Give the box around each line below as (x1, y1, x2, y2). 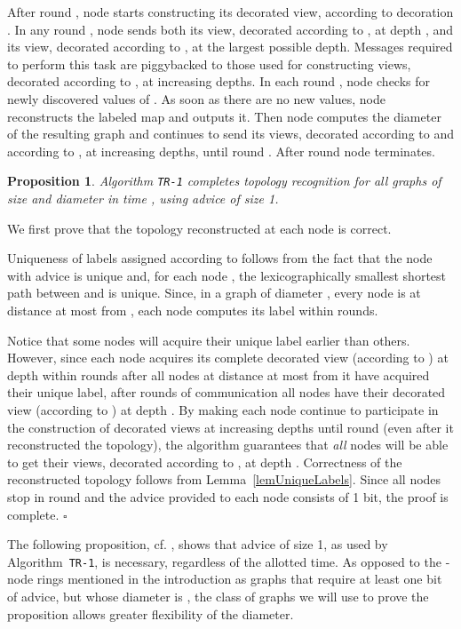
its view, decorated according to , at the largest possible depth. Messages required (7, 37, 453, 56)
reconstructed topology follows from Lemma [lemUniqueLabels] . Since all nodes (7, 470, 441, 489)
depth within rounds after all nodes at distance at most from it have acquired (7, 365, 430, 384)
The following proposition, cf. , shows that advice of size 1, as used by (7, 535, 388, 553)
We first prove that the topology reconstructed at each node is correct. (7, 219, 392, 237)
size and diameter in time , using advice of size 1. (7, 189, 279, 207)
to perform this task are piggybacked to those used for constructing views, (7, 54, 411, 73)
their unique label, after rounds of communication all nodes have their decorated (7, 383, 446, 402)
